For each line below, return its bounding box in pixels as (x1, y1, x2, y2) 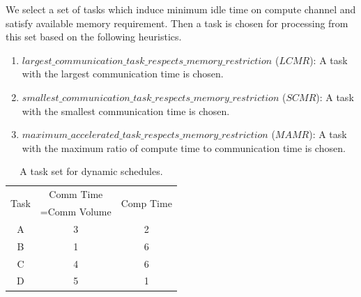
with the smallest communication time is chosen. (22, 103, 230, 118)
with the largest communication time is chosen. (22, 66, 224, 81)
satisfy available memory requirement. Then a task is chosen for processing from (6, 15, 348, 30)
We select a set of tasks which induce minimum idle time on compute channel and (6, 2, 356, 16)
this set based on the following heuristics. (6, 29, 182, 44)
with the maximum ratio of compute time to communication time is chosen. (22, 140, 346, 155)
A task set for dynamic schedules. (20, 164, 163, 178)
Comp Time (121, 195, 172, 210)
